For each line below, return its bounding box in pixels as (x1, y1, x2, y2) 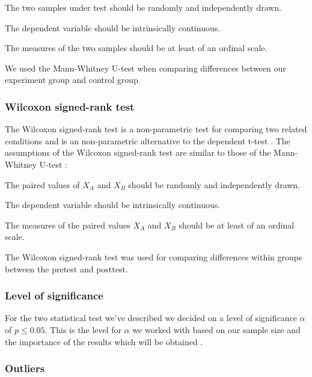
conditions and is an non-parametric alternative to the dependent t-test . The (5, 134, 290, 147)
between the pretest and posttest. (5, 262, 128, 275)
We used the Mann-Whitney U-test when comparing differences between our (5, 61, 286, 74)
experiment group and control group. (5, 73, 141, 86)
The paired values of (5, 178, 80, 191)
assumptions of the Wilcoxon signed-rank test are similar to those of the (5, 146, 271, 159)
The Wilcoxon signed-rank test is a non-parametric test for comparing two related (5, 123, 307, 135)
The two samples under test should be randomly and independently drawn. (5, 1, 282, 13)
